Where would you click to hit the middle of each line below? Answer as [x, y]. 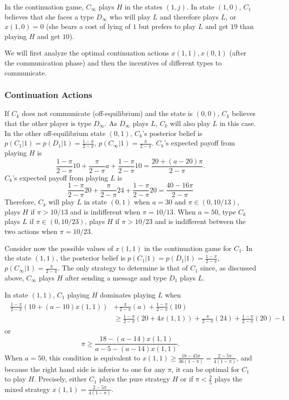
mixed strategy [27, 389]
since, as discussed [228, 268]
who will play [130, 16]
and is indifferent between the [200, 221]
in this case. [238, 123]
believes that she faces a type [49, 16]
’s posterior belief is [172, 133]
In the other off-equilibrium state [55, 133]
